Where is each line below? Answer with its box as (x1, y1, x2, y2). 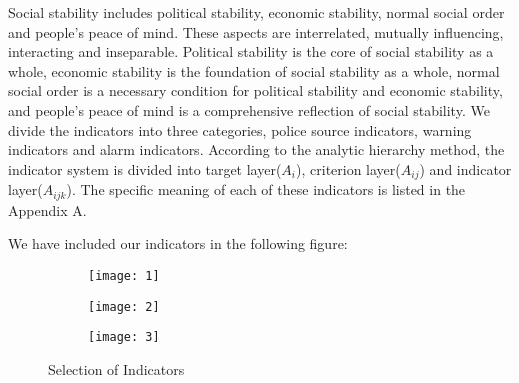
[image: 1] (88, 268, 160, 283)
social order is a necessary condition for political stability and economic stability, (8, 80, 503, 101)
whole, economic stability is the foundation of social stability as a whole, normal (8, 60, 500, 81)
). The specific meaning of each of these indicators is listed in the (66, 179, 466, 200)
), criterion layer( (296, 158, 401, 179)
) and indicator (419, 158, 512, 179)
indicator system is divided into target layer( (8, 158, 282, 179)
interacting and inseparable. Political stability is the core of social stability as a (8, 41, 494, 62)
